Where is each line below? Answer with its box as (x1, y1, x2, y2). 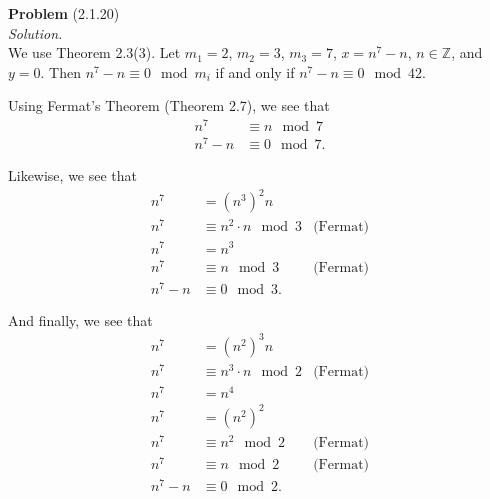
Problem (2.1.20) (8, 3, 120, 23)
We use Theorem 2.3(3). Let (8, 42, 181, 63)
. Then (40, 61, 81, 82)
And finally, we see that (8, 309, 153, 330)
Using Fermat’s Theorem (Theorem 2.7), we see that (8, 95, 330, 116)
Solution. (8, 22, 63, 43)
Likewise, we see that (8, 165, 138, 186)
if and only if (215, 61, 295, 82)
